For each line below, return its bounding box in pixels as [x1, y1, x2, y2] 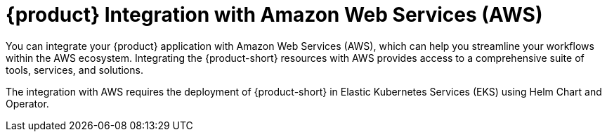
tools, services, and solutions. [6, 63, 143, 76]
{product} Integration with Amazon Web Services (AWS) [6, 3, 543, 27]
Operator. [6, 97, 49, 110]
